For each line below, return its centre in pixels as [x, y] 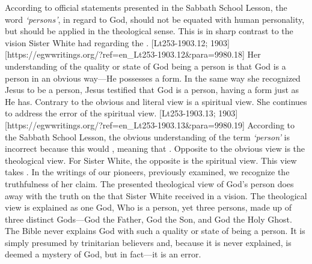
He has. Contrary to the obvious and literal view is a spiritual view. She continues [156, 101]
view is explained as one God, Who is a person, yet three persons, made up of [148, 207]
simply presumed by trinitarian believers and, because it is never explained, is [148, 242]
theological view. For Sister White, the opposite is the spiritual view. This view [151, 160]
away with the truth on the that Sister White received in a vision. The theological [156, 195]
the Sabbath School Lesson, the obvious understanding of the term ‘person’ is [148, 136]
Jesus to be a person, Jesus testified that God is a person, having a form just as [152, 90]
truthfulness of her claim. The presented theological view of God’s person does [149, 183]
